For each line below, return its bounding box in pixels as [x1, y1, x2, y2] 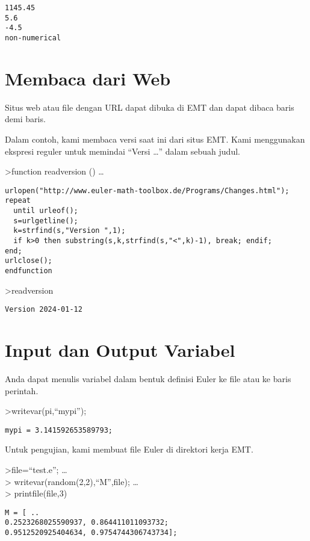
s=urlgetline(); [13, 216, 78, 225]
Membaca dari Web [5, 66, 171, 90]
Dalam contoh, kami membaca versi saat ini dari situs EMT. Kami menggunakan [5, 132, 305, 145]
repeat [5, 196, 31, 205]
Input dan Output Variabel [5, 338, 235, 362]
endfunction [5, 266, 52, 275]
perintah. [5, 384, 39, 397]
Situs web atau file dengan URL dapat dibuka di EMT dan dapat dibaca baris [5, 100, 294, 113]
